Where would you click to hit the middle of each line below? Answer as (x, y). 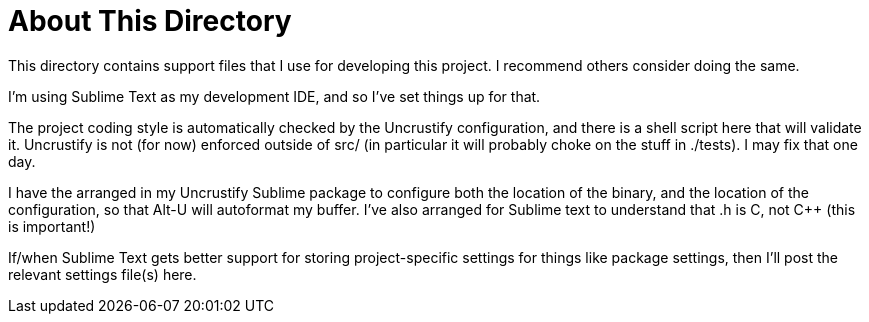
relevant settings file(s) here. (102, 274)
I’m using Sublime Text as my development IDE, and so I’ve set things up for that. (274, 96)
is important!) (52, 226)
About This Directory (150, 21)
